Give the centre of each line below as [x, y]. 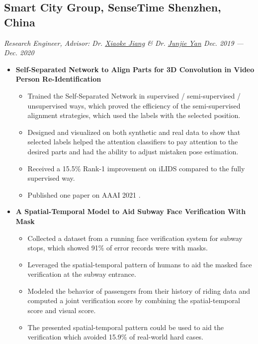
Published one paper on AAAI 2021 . [84, 194]
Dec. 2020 [19, 53]
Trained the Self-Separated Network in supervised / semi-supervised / [134, 95]
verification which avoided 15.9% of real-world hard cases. [116, 337]
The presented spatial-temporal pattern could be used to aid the [126, 327]
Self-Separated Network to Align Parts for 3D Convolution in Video [135, 69]
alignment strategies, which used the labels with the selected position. [134, 115]
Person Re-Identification [58, 79]
